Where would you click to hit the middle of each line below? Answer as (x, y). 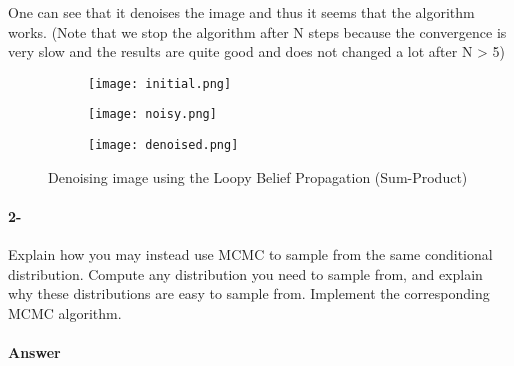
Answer (34, 352)
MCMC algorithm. (65, 312)
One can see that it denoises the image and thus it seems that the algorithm (241, 12)
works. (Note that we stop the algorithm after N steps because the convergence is (257, 31)
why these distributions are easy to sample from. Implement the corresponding (249, 293)
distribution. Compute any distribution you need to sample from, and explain (245, 273)
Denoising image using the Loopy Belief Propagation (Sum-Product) (258, 176)
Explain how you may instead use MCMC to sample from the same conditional (250, 254)
